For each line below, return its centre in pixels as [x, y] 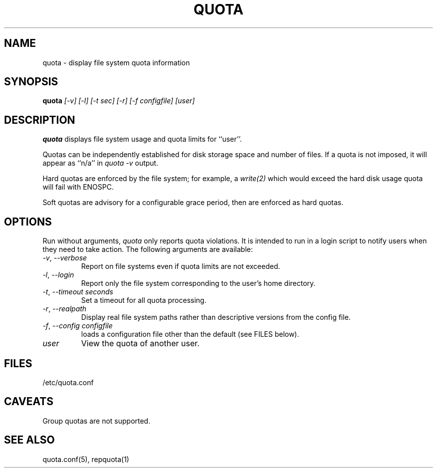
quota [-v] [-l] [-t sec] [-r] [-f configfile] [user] [119, 101]
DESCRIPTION [40, 120]
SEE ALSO [29, 440]
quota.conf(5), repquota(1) [86, 459]
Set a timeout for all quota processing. [144, 300]
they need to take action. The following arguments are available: [148, 249]
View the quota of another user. [140, 344]
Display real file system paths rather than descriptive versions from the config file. [216, 317]
